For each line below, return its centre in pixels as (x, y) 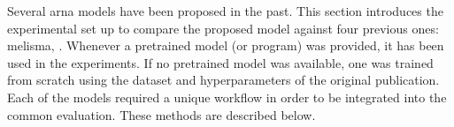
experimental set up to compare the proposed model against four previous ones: (223, 28)
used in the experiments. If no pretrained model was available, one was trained (220, 62)
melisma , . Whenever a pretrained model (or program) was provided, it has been (226, 45)
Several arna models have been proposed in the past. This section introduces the (225, 11)
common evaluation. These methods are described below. (162, 114)
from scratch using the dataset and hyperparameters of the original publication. (223, 80)
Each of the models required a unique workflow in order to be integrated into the (227, 97)
